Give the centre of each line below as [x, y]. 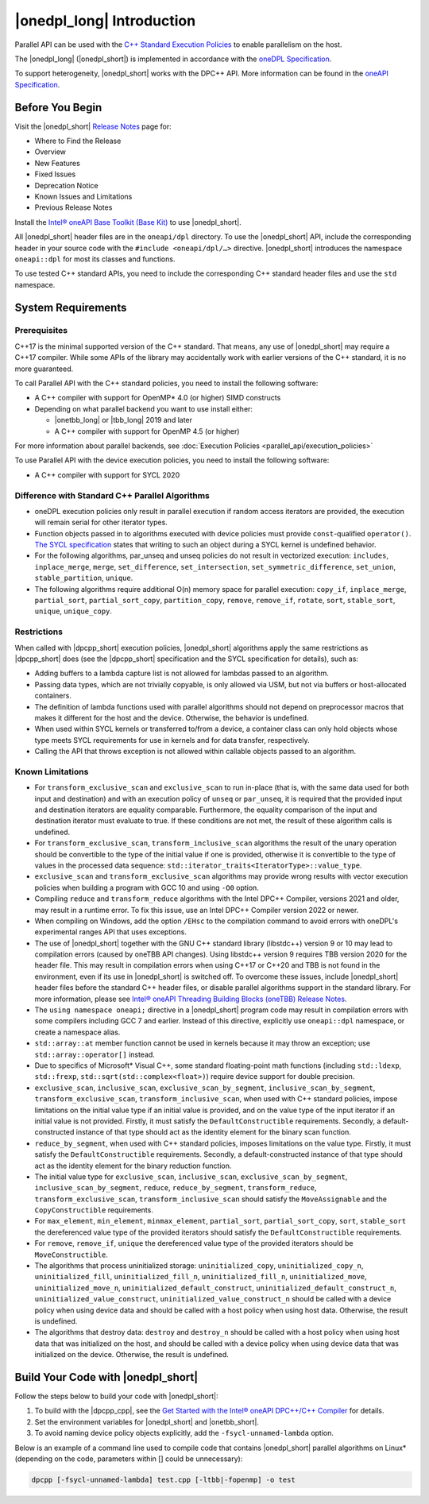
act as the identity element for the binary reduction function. [133, 1166]
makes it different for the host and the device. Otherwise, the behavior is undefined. [172, 717]
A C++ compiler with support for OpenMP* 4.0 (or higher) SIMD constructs [158, 398]
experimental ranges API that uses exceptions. [110, 932]
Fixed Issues [55, 174]
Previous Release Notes [73, 207]
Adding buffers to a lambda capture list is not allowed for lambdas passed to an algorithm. [182, 673]
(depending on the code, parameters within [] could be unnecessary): [129, 1459]
